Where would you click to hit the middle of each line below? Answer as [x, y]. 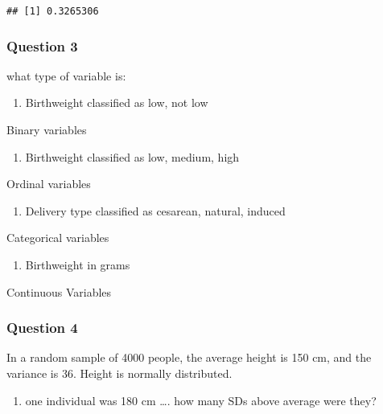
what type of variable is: [66, 75]
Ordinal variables [49, 184]
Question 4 [42, 328]
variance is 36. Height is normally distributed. [119, 373]
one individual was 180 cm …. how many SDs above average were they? [201, 400]
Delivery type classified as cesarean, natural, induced [155, 210]
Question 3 [42, 45]
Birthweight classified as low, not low [117, 102]
